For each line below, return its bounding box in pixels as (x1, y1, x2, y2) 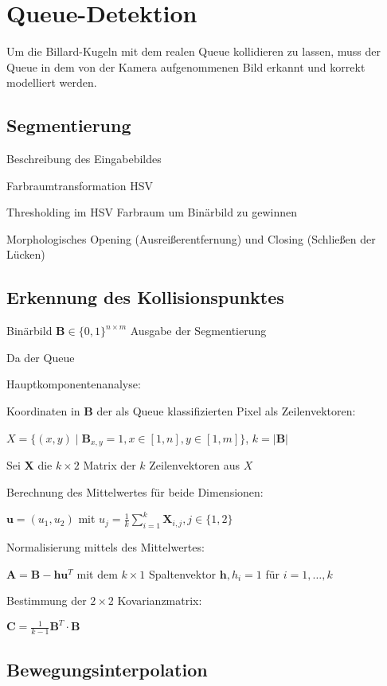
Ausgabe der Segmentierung (130, 322, 267, 339)
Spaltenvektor (149, 565, 217, 582)
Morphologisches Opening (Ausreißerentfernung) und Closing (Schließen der (6, 230, 376, 247)
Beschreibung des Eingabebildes (6, 150, 162, 167)
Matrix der (83, 457, 136, 474)
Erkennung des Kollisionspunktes (6, 285, 284, 310)
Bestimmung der (6, 592, 87, 609)
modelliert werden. (6, 74, 97, 91)
